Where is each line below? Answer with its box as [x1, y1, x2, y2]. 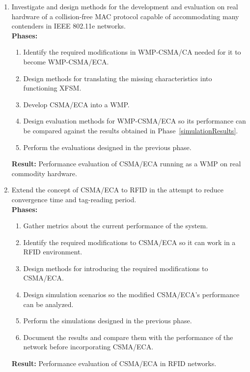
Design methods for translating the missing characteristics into [23, 73, 212, 83]
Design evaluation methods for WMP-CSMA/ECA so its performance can [23, 116, 246, 126]
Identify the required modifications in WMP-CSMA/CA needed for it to [23, 47, 241, 57]
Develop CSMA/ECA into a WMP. [23, 99, 130, 109]
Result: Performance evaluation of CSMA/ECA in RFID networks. [11, 358, 217, 369]
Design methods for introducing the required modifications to [23, 263, 208, 273]
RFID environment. [23, 247, 83, 257]
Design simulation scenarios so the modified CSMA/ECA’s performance [23, 289, 240, 300]
